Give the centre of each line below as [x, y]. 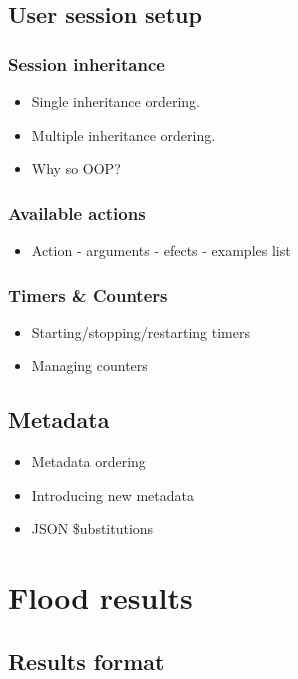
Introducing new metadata [113, 494]
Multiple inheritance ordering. [123, 134]
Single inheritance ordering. [115, 101]
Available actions [77, 212]
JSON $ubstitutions [92, 528]
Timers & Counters [88, 294]
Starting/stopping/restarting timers [140, 331]
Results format [86, 660]
